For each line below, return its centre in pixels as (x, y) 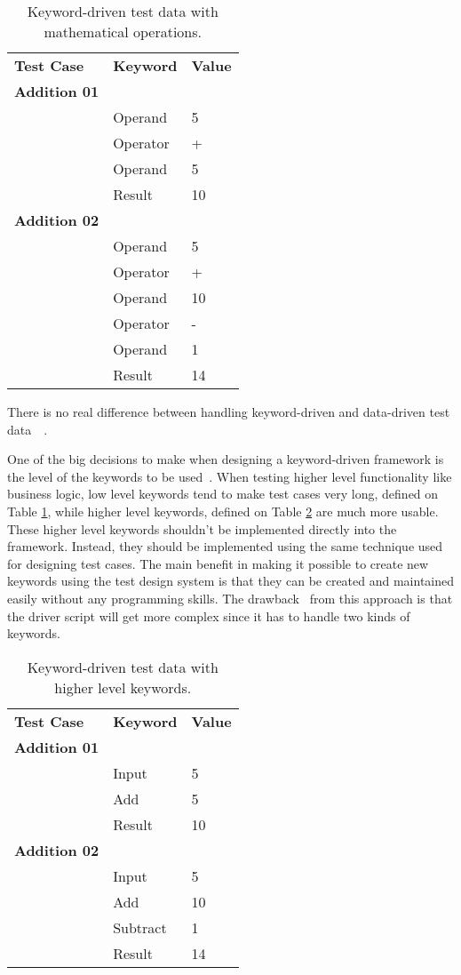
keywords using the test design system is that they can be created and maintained (231, 581)
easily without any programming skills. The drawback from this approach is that (230, 598)
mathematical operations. (123, 32)
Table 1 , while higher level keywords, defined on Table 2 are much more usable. (223, 511)
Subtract (140, 927)
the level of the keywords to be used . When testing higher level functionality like (230, 476)
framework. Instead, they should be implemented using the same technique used (225, 546)
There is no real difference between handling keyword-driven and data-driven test (229, 412)
